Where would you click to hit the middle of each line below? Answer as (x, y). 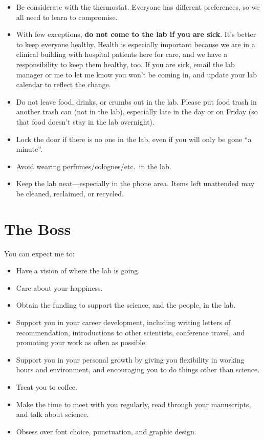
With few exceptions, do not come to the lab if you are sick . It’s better (136, 34)
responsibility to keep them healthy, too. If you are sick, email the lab (125, 64)
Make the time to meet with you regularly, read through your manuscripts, (134, 404)
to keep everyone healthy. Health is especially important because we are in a (136, 44)
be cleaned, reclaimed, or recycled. (70, 193)
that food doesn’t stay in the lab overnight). (85, 121)
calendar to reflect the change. (63, 84)
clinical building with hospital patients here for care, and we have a (122, 54)
